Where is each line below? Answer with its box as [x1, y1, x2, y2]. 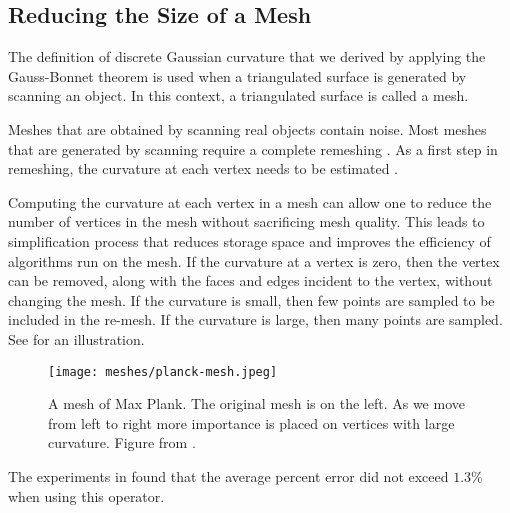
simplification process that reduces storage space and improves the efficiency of [8, 230, 491, 251]
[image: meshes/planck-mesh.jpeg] [48, 364, 278, 379]
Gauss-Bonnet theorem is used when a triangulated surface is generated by [8, 65, 467, 86]
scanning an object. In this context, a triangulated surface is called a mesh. [8, 85, 469, 106]
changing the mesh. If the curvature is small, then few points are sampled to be [8, 289, 495, 310]
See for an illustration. [8, 328, 145, 349]
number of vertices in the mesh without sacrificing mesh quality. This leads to [8, 211, 485, 232]
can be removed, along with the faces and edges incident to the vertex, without [8, 270, 493, 291]
